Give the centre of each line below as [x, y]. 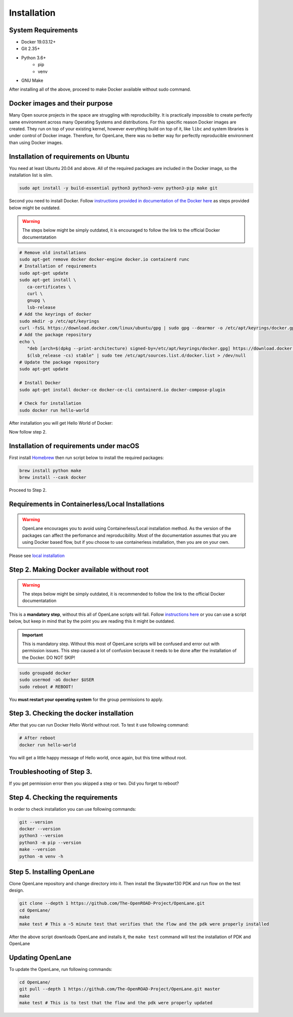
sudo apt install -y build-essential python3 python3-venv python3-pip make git [118, 188]
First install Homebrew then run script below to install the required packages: [86, 458]
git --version [36, 822]
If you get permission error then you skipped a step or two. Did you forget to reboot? [94, 783]
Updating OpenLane [40, 957]
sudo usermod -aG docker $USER [57, 680]
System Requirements [43, 30]
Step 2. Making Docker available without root [79, 570]
